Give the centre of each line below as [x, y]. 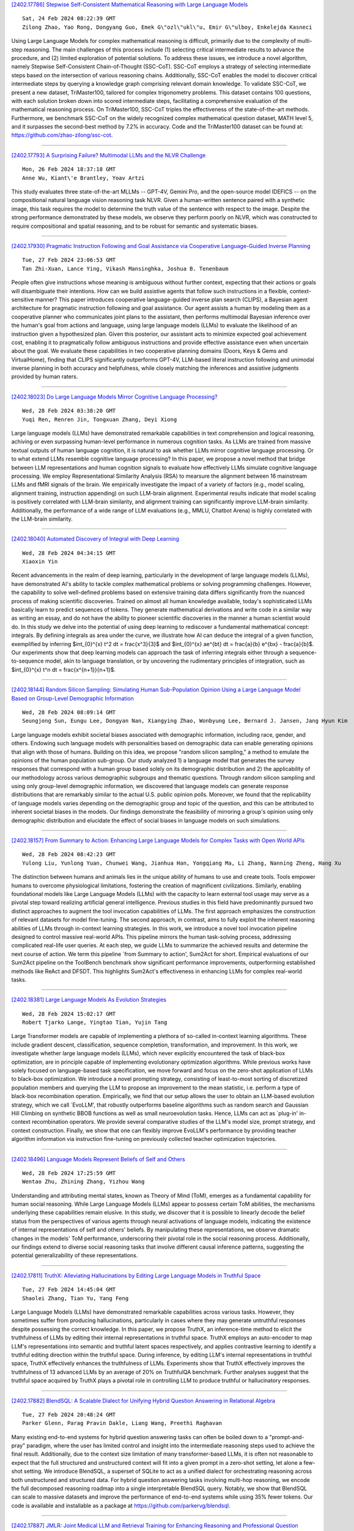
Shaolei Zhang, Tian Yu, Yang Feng [76, 1298]
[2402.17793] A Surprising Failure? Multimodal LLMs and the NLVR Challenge [109, 155]
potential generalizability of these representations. [75, 1255]
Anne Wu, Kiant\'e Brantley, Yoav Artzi [83, 178]
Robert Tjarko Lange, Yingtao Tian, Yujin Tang [95, 1022]
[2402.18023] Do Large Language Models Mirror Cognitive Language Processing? [114, 397]
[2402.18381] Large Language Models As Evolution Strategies [89, 1000]
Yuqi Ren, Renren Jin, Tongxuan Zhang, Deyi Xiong [100, 419]
